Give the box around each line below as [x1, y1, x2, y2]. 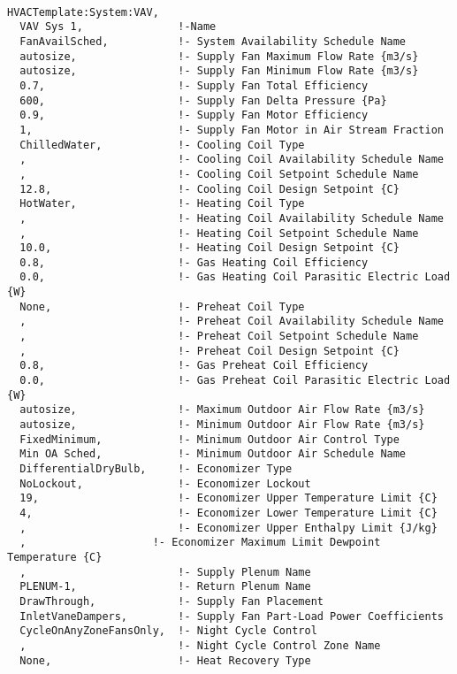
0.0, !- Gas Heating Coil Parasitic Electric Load [19, 271, 451, 284]
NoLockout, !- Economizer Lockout [19, 477, 311, 490]
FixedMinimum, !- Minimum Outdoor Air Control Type [19, 433, 400, 446]
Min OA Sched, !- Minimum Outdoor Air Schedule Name [19, 448, 407, 461]
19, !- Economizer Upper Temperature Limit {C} [19, 492, 438, 505]
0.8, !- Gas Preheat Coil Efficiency [19, 359, 369, 372]
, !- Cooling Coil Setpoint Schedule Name [19, 167, 419, 180]
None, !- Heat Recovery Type [19, 654, 311, 667]
